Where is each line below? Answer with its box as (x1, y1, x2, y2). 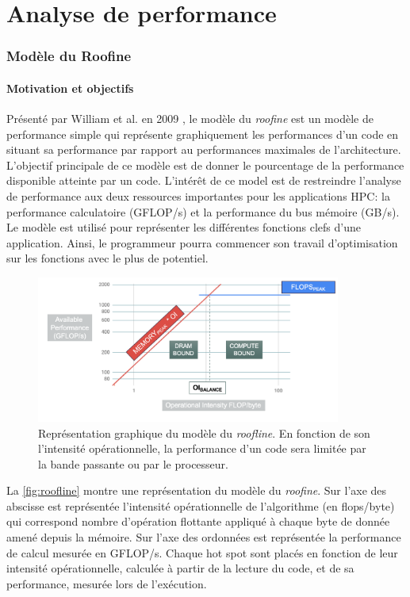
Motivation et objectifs (6, 79, 134, 96)
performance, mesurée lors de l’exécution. (6, 575, 207, 591)
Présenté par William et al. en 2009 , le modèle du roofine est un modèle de (6, 110, 374, 127)
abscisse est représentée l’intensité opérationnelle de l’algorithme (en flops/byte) (6, 497, 395, 514)
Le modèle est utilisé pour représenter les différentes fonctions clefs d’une (6, 219, 361, 235)
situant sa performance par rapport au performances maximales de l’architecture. (6, 141, 401, 158)
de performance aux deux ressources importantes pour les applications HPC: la (6, 187, 390, 204)
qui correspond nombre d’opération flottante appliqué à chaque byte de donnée (6, 513, 390, 530)
